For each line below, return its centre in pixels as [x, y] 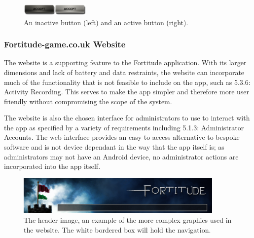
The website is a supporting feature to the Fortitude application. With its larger [125, 62]
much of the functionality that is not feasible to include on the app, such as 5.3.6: [127, 82]
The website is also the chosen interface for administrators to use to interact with [127, 118]
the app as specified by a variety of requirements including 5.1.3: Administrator [124, 127]
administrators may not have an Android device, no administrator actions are [121, 156]
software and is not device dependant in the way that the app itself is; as [114, 147]
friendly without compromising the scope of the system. [88, 101]
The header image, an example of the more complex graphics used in [128, 220]
